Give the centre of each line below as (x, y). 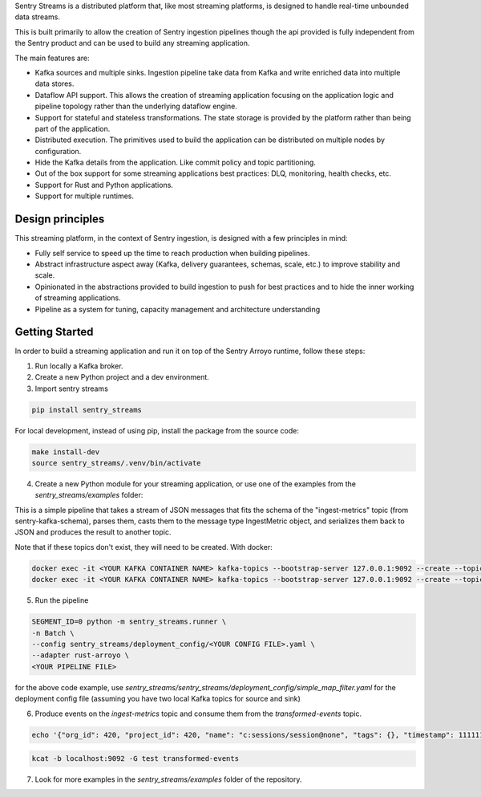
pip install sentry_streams (87, 410)
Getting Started (54, 332)
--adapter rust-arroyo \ (81, 655)
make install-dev (66, 452)
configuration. (58, 151)
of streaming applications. (78, 298)
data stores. (55, 83)
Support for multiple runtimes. (84, 196)
